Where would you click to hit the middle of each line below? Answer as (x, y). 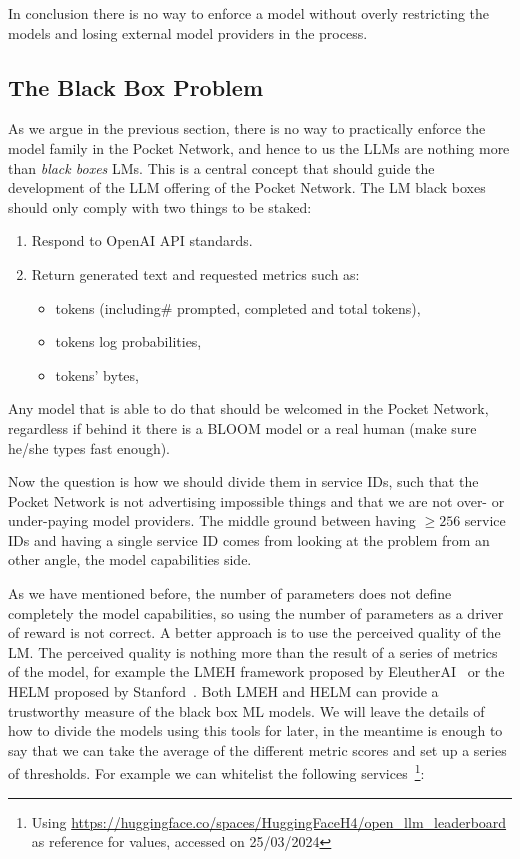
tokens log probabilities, (128, 341)
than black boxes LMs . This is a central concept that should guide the (221, 167)
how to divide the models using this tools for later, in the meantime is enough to (255, 730)
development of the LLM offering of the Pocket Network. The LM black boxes (247, 187)
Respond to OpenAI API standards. (142, 240)
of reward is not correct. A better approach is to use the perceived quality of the (254, 632)
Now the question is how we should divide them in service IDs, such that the (243, 481)
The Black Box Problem (136, 86)
